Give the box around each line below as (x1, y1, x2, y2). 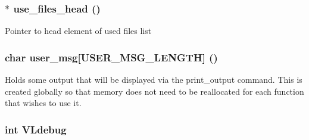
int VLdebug (5, 122, 67, 136)
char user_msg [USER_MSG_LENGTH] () (5, 49, 218, 64)
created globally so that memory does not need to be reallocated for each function (5, 85, 304, 97)
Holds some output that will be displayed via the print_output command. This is (5, 73, 302, 86)
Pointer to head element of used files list (5, 24, 152, 37)
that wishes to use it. (5, 97, 82, 109)
